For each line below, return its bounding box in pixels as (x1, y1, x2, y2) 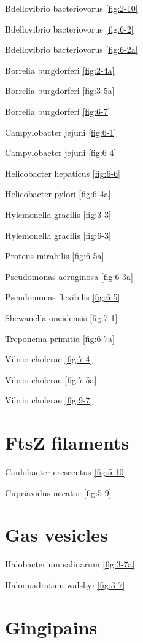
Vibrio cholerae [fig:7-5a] (5, 373, 97, 386)
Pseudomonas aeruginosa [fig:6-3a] (5, 270, 133, 283)
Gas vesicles (5, 522, 108, 547)
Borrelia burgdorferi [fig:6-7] (5, 104, 110, 117)
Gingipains (5, 614, 98, 639)
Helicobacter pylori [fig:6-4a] (5, 187, 111, 200)
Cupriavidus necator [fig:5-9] (5, 486, 112, 499)
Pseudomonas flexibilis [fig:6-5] (5, 290, 120, 303)
